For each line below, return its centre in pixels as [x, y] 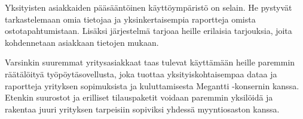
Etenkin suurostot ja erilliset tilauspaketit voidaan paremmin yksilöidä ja [139, 97]
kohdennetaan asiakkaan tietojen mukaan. [82, 42]
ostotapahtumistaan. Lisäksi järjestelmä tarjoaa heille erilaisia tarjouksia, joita [149, 31]
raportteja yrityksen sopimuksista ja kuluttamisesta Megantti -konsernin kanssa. [152, 85]
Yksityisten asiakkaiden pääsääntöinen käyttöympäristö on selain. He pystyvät [149, 7]
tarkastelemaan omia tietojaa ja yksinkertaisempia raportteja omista [130, 19]
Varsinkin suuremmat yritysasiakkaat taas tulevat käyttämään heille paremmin [150, 62]
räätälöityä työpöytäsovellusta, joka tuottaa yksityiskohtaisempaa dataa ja [141, 73]
